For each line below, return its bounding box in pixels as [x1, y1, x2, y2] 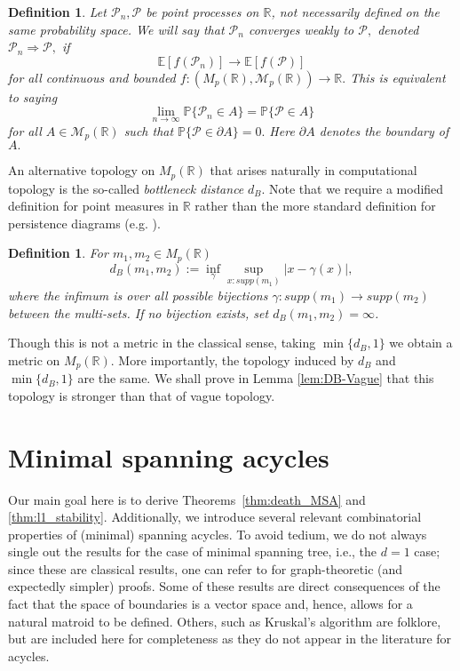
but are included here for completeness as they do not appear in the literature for [8, 629, 452, 648]
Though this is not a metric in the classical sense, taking [8, 333, 316, 352]
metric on [8, 350, 60, 369]
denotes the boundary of [319, 121, 449, 140]
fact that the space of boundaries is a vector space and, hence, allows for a [8, 595, 413, 613]
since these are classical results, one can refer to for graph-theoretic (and [8, 559, 403, 578]
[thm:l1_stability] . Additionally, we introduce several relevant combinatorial [8, 507, 422, 526]
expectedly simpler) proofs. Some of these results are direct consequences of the [8, 577, 440, 595]
